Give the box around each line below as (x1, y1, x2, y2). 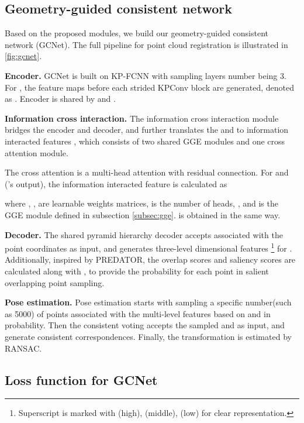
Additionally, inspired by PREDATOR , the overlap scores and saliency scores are (5, 253, 296, 266)
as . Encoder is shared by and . (5, 92, 116, 105)
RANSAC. (5, 342, 42, 354)
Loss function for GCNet (5, 370, 158, 388)
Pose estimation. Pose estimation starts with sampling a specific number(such (5, 296, 292, 308)
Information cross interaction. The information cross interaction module (5, 112, 279, 124)
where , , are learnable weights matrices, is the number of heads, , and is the (5, 197, 278, 209)
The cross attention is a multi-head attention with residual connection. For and (5, 166, 289, 178)
